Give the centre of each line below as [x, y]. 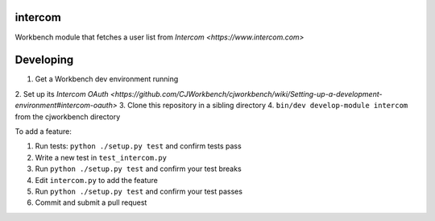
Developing [44, 60]
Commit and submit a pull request [91, 202]
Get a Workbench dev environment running [107, 79]
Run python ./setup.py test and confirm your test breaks [138, 169]
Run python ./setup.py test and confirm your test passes [139, 191]
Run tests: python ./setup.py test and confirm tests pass [138, 146]
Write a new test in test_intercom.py [101, 157]
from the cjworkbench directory [68, 116]
